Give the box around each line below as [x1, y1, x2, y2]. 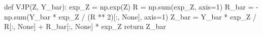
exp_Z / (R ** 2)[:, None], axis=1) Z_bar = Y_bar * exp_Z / [58, 11, 257, 21]
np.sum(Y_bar [4, 11, 51, 21]
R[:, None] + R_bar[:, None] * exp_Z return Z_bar [4, 21, 166, 31]
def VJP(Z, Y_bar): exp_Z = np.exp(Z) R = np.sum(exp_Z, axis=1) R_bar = [4, 1, 254, 11]
